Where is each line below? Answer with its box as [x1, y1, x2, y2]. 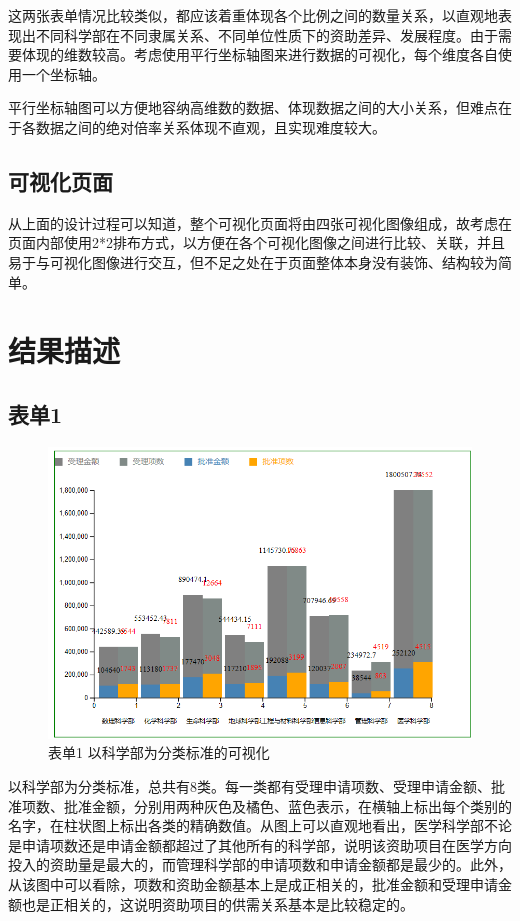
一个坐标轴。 [21, 63, 106, 84]
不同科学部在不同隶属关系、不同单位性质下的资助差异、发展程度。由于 [35, 24, 498, 45]
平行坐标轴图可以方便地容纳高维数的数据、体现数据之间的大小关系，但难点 [8, 97, 498, 118]
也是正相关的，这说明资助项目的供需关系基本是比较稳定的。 [21, 893, 414, 914]
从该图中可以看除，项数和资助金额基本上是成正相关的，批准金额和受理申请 [8, 874, 498, 895]
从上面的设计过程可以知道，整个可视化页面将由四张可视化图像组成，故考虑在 [8, 212, 512, 233]
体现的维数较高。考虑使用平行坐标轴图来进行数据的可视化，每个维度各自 [21, 44, 498, 65]
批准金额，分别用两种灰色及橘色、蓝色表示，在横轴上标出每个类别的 [63, 795, 512, 816]
